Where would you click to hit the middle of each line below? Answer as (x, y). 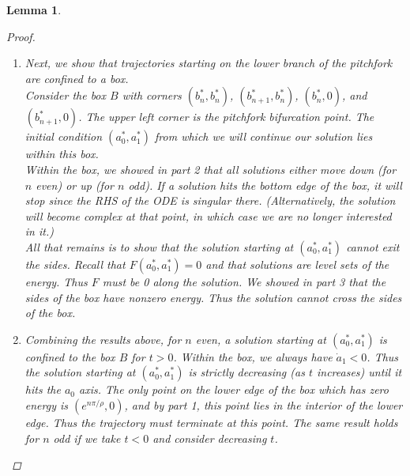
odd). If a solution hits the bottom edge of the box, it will (265, 185)
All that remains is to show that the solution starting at (159, 246)
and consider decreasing (210, 438)
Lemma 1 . (34, 9)
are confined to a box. (77, 78)
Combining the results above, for (103, 339)
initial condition (64, 136)
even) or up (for (75, 185)
